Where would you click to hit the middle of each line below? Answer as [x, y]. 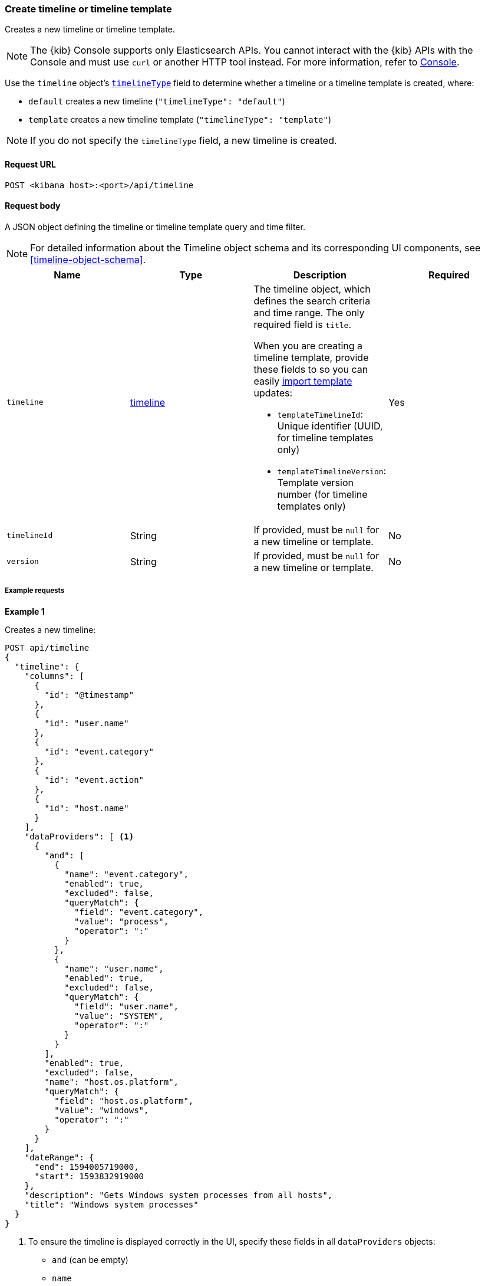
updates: [273, 393]
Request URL [30, 164]
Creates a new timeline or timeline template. [90, 29]
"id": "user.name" [87, 723]
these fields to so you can [311, 369]
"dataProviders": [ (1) [79, 836]
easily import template [303, 381]
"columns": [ [54, 676]
